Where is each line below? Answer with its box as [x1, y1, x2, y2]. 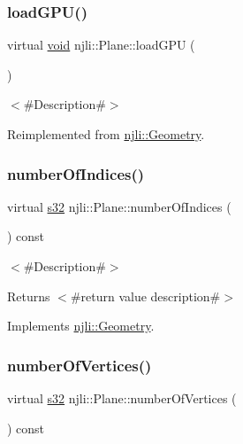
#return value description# [70, 286, 221, 305]
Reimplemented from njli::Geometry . [7, 125, 205, 143]
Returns [7, 286, 50, 305]
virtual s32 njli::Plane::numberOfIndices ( [7, 197, 232, 215]
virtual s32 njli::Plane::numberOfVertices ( [7, 389, 237, 407]
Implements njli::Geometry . [7, 316, 155, 335]
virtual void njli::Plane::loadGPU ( [7, 35, 195, 54]
